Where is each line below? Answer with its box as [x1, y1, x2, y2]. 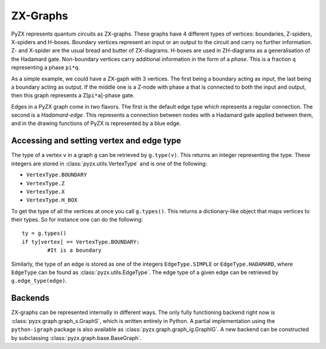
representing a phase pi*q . [11, 64, 80, 71]
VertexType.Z [26, 180, 65, 187]
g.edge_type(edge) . [11, 277, 68, 284]
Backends [11, 293, 50, 303]
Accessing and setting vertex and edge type [11, 136, 181, 146]
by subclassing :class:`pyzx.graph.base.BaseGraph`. [11, 334, 142, 341]
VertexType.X [26, 188, 65, 195]
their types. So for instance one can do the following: [11, 216, 143, 223]
